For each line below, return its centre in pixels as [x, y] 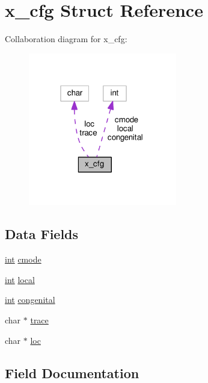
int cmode [23, 259]
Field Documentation [72, 372]
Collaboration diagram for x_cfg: [66, 39]
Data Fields [42, 234]
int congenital [30, 300]
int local [20, 279]
